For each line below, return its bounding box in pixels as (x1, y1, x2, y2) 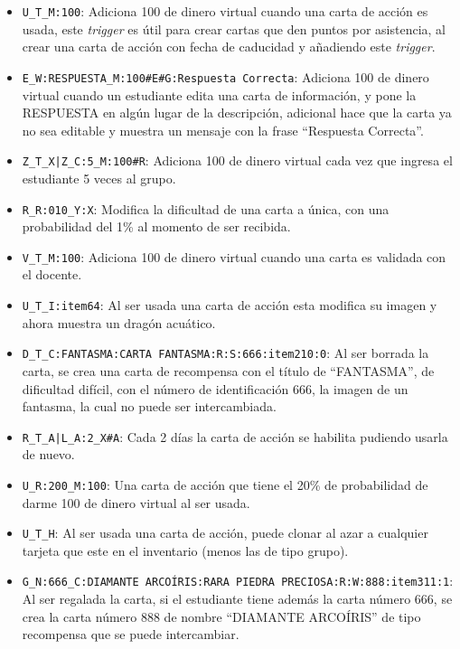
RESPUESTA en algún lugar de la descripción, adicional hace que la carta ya (22, 103, 452, 122)
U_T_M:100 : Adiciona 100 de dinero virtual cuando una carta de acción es (22, 2, 428, 20)
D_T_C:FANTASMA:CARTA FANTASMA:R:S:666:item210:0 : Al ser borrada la (22, 343, 429, 362)
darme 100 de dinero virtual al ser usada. (22, 493, 250, 512)
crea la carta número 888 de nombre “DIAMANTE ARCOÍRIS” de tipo (22, 607, 421, 625)
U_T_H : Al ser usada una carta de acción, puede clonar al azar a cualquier (22, 523, 428, 542)
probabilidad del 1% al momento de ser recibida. (22, 217, 291, 236)
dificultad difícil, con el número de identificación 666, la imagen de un (22, 379, 408, 398)
